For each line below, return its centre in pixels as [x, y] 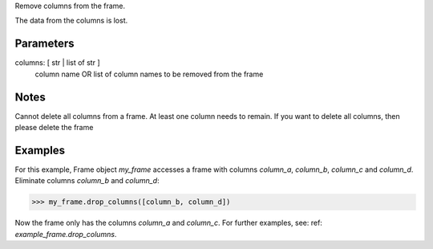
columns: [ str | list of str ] [57, 63]
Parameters [45, 44]
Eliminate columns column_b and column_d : [87, 181]
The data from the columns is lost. [71, 21]
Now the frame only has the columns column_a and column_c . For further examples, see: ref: [168, 223]
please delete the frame [54, 127]
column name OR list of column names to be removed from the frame [149, 74]
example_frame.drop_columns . [66, 234]
